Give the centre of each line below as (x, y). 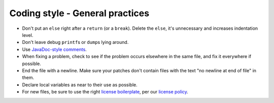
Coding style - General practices (79, 13)
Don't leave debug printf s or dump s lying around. (75, 42)
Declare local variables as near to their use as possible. (80, 85)
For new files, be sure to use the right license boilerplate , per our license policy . (105, 92)
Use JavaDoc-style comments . (55, 49)
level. (28, 35)
